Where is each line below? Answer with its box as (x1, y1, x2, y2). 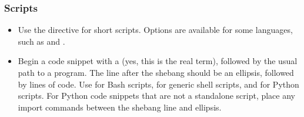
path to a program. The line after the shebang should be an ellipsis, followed (18, 66, 294, 78)
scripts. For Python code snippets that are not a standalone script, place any (18, 89, 295, 102)
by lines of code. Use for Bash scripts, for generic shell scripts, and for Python (18, 78, 299, 90)
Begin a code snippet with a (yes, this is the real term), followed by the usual (18, 55, 298, 67)
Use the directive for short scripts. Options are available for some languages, (18, 24, 293, 36)
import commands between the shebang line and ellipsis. (18, 101, 222, 113)
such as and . (18, 35, 65, 47)
